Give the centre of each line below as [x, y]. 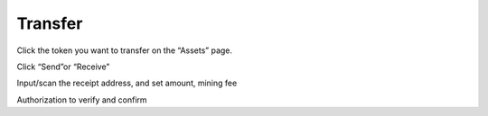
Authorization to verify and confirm [82, 100]
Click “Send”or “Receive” [63, 67]
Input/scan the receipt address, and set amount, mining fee [127, 83]
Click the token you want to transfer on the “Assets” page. [125, 50]
